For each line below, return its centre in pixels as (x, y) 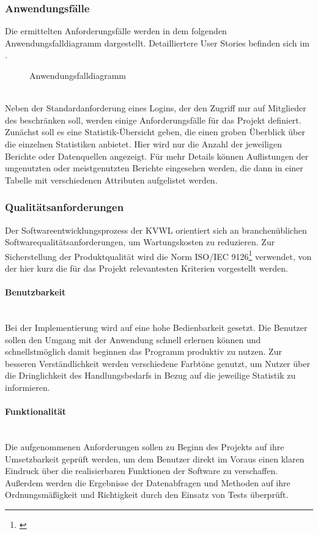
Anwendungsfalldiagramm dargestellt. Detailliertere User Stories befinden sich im (157, 43)
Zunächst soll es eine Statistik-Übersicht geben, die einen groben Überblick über (155, 132)
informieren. (28, 387)
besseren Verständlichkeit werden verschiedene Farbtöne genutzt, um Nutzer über (157, 363)
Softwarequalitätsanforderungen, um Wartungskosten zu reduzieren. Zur (140, 242)
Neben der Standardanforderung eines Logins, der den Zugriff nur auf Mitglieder (156, 108)
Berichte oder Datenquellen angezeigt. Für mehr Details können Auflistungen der (157, 156)
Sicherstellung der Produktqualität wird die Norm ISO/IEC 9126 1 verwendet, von (158, 255)
